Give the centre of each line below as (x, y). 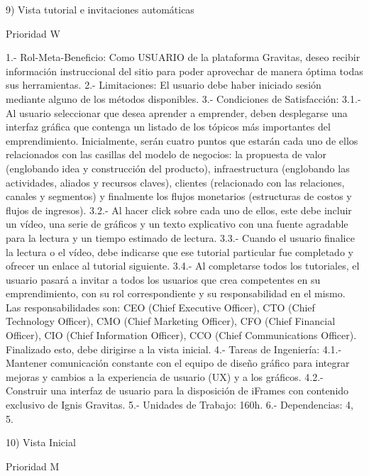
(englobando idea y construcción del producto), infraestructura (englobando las (178, 168)
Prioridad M (33, 466)
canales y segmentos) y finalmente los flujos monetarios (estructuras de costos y (179, 196)
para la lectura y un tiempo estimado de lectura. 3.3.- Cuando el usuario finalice (180, 237)
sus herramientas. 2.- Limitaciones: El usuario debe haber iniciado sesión (164, 85)
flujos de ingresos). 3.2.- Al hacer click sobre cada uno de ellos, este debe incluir (179, 210)
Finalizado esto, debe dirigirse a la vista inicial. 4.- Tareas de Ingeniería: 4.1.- (174, 349)
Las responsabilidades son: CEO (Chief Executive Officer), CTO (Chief (160, 307)
